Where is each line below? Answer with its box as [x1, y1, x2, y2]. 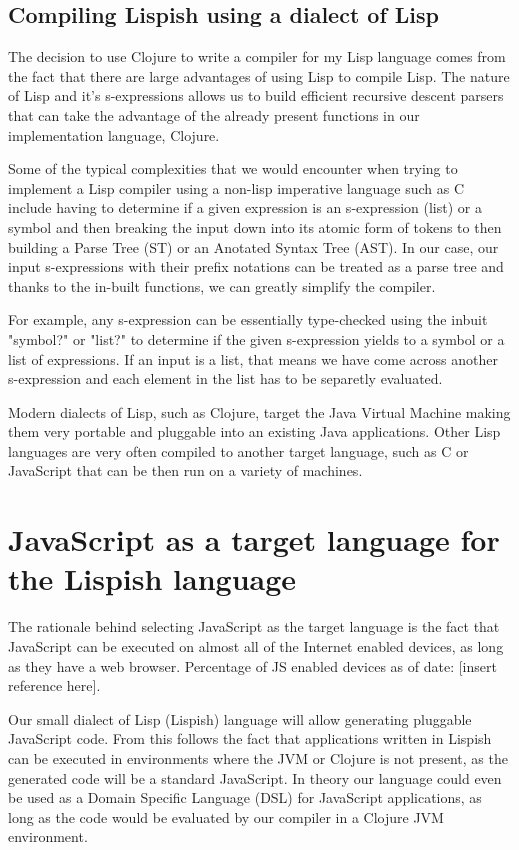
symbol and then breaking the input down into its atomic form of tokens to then [8, 216, 502, 237]
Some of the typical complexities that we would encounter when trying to [8, 158, 458, 179]
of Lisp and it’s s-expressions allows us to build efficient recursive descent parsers [8, 85, 504, 106]
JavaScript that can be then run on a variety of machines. [8, 460, 363, 481]
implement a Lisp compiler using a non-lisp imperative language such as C [8, 177, 465, 198]
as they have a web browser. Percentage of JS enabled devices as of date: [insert [8, 655, 497, 676]
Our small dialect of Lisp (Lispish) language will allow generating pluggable [8, 708, 472, 729]
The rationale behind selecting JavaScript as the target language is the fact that [8, 616, 500, 637]
